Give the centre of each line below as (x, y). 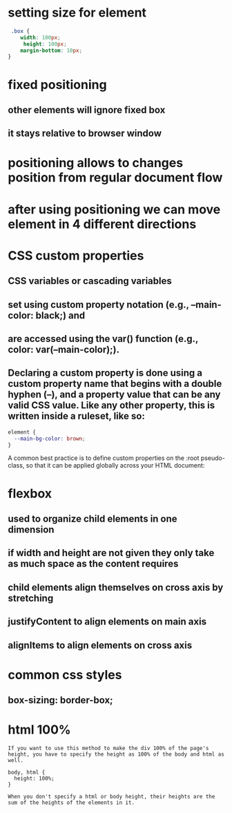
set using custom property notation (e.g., (98, 304)
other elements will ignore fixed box (87, 109)
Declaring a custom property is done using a (105, 373)
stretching (31, 598)
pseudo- (213, 458)
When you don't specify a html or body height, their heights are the (112, 797)
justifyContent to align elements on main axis (107, 622)
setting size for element (77, 13)
